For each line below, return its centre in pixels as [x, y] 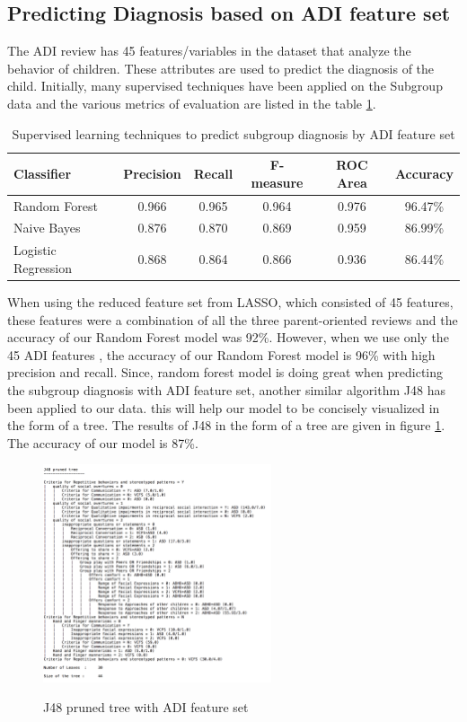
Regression [43, 267]
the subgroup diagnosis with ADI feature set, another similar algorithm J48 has [226, 389]
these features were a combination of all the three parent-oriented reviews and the [233, 319]
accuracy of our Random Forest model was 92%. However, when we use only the [228, 337]
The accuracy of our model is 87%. [103, 442]
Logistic [35, 250]
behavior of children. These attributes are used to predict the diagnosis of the [221, 68]
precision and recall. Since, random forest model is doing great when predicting [225, 372]
